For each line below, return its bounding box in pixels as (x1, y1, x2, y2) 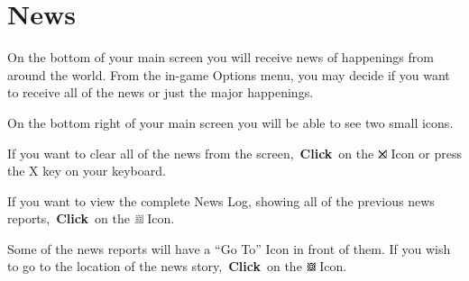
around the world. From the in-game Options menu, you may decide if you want (7, 65, 450, 84)
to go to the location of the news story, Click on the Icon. (7, 257, 347, 276)
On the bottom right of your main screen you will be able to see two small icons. (7, 113, 454, 131)
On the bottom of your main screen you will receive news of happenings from (7, 48, 434, 67)
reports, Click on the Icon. (7, 209, 175, 228)
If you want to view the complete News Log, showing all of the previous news (7, 191, 435, 210)
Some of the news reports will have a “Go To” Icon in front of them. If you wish (7, 239, 451, 258)
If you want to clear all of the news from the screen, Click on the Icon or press (7, 143, 462, 162)
